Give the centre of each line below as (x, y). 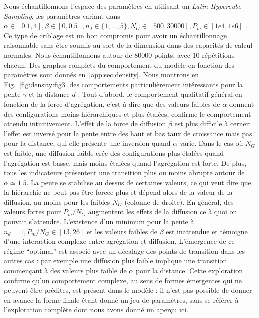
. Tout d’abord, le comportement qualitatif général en (160, 94)
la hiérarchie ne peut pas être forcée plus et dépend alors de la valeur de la (118, 192)
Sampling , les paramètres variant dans (62, 16)
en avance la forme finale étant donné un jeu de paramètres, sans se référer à (121, 300)
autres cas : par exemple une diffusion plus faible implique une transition (116, 261)
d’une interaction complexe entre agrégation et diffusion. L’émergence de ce (119, 241)
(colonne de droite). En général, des (179, 202)
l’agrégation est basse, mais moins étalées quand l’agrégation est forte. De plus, (125, 163)
